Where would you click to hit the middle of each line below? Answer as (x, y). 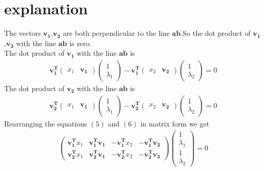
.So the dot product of (216, 33)
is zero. (80, 43)
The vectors (23, 33)
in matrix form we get (175, 123)
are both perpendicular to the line (116, 33)
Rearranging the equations (46, 123)
